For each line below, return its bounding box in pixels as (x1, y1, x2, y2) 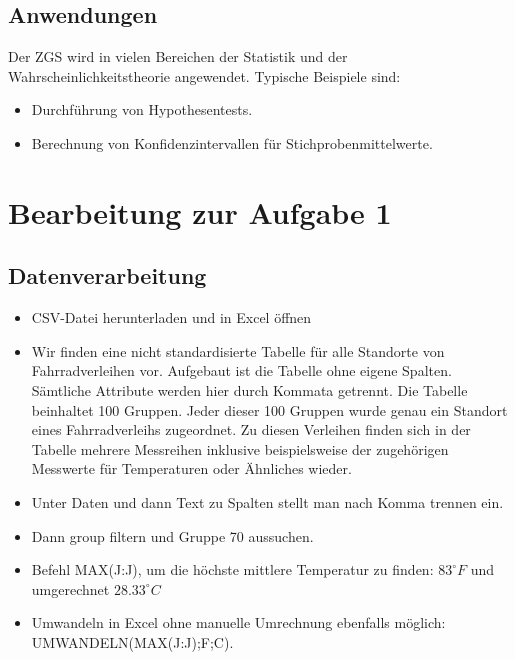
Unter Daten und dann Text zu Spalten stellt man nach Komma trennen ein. (31, 491, 504, 512)
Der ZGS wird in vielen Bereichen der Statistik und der (8, 46, 348, 67)
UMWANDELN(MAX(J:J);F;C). (31, 631, 234, 652)
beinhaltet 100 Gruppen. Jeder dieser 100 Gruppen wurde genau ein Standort (31, 399, 508, 420)
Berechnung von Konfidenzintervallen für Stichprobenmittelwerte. (31, 132, 433, 153)
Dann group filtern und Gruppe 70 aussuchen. (31, 525, 314, 546)
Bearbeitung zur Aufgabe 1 (8, 191, 392, 232)
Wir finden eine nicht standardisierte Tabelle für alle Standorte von (31, 340, 445, 361)
